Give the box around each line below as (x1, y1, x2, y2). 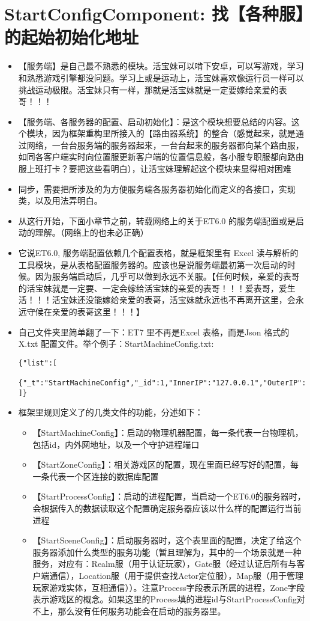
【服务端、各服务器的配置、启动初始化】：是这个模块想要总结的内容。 (18, 115, 291, 127)
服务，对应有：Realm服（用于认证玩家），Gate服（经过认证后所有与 (32, 557, 297, 570)
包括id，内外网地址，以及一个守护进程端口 (32, 438, 200, 450)
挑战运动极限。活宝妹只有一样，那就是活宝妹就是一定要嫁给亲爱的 (18, 83, 279, 96)
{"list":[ (18, 358, 58, 367)
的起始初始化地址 (4, 25, 139, 49)
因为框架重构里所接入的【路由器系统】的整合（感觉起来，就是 (52, 127, 296, 139)
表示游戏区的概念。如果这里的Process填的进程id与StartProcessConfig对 (32, 593, 305, 605)
